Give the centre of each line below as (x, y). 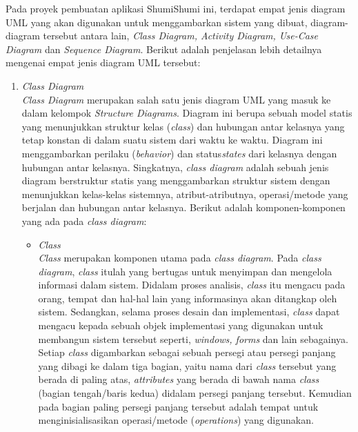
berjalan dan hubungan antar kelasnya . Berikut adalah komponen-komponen (183, 207)
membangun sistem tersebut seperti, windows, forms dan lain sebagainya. (193, 338)
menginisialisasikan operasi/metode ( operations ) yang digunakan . (176, 420)
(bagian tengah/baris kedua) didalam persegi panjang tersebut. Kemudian (195, 393)
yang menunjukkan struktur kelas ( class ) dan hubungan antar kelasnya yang (183, 126)
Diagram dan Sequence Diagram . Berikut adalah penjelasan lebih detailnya (164, 49)
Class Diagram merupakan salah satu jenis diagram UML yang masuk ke (176, 99)
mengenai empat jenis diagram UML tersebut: (103, 62)
